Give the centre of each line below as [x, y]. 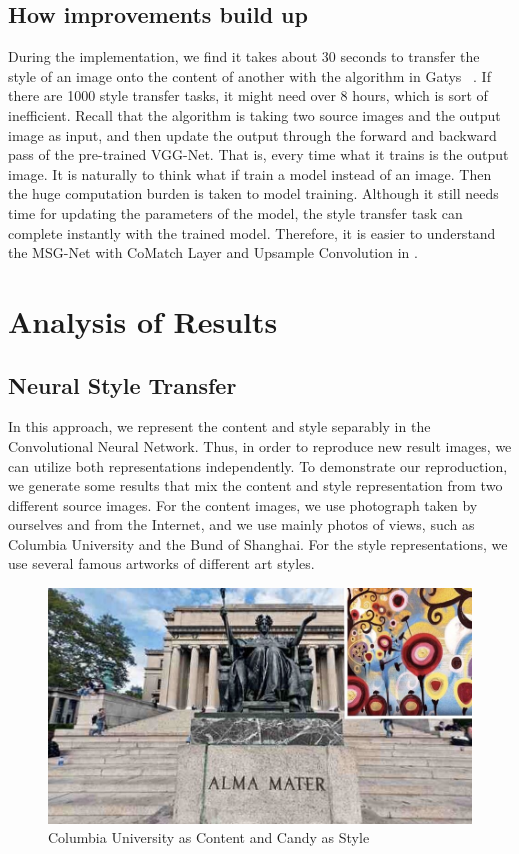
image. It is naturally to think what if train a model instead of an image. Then [250, 173]
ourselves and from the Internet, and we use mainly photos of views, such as [241, 524]
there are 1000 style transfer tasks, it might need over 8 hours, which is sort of [248, 95]
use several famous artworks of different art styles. [161, 563]
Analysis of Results [143, 320]
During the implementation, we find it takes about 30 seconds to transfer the [244, 56]
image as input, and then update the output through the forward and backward [252, 134]
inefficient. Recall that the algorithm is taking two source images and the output [254, 114]
